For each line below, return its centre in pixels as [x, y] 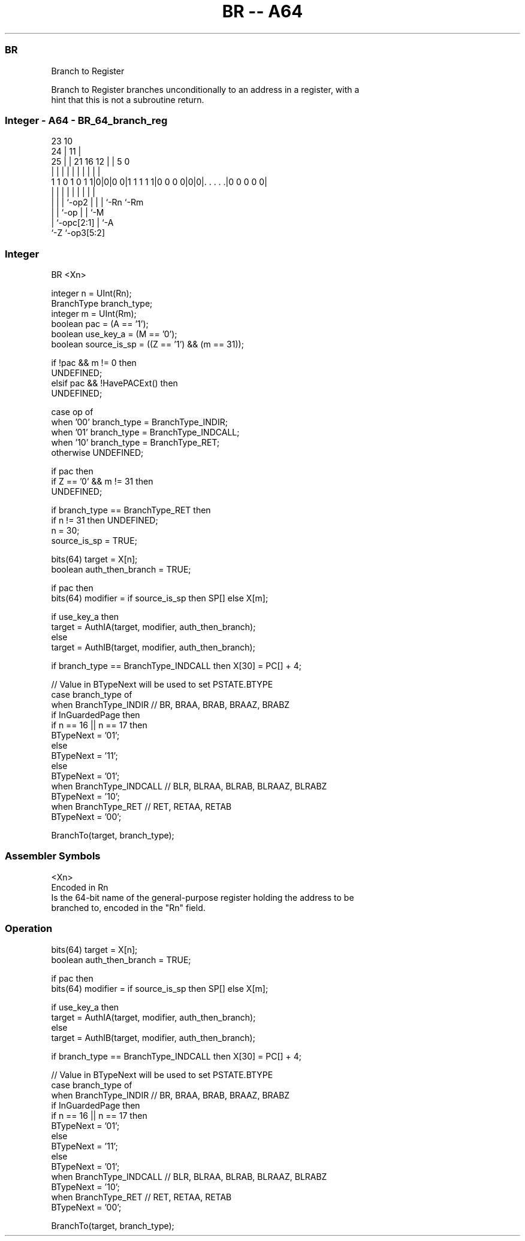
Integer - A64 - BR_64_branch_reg [86, 120]
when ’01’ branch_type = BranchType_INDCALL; [145, 432]
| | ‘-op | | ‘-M [78, 213]
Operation [29, 929]
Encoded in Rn [80, 887]
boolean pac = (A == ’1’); [100, 324]
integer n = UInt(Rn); [91, 293]
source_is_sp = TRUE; [94, 541]
